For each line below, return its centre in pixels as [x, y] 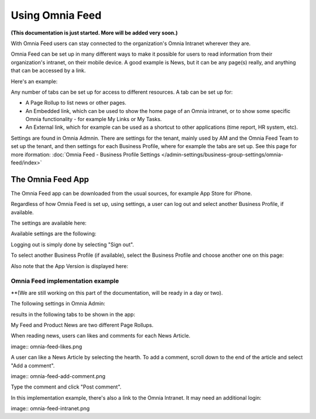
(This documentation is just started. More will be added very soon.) [94, 33]
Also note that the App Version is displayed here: [70, 266]
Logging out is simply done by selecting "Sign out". [73, 244]
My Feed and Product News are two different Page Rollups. [82, 325]
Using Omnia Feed [56, 15]
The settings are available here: [49, 223]
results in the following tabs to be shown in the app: [73, 314]
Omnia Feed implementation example [65, 281]
